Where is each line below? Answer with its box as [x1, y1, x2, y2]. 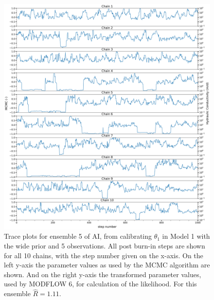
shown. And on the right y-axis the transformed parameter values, [4, 269, 201, 279]
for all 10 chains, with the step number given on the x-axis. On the [4, 250, 203, 260]
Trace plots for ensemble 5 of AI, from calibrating [4, 231, 152, 241]
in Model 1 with [162, 231, 210, 241]
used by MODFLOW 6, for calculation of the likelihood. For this [4, 279, 197, 289]
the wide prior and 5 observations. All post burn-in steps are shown [4, 241, 205, 251]
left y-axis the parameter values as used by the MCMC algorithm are [4, 260, 210, 270]
